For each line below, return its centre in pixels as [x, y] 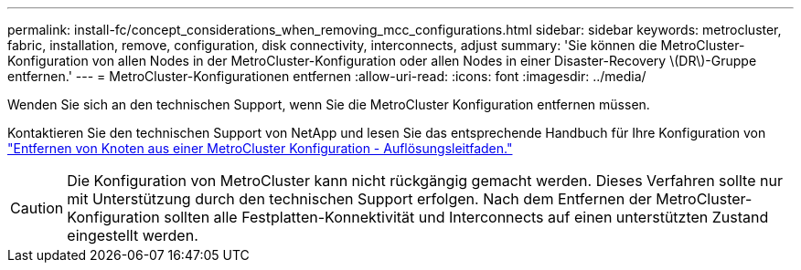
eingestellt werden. [133, 235]
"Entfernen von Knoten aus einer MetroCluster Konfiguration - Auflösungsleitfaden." [260, 148]
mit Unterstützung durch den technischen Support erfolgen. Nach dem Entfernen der [359, 199]
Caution [37, 208]
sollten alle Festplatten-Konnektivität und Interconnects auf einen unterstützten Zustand [466, 217]
